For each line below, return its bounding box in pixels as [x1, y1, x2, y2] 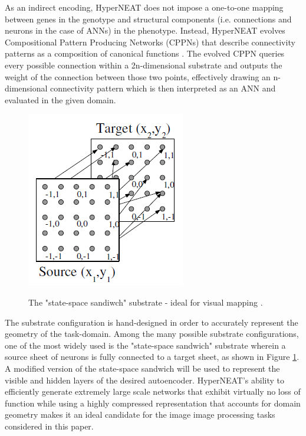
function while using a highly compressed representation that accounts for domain [5, 396, 301, 409]
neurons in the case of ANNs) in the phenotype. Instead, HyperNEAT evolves [5, 24, 285, 37]
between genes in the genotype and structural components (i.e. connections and [5, 12, 292, 25]
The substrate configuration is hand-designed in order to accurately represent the [5, 316, 298, 328]
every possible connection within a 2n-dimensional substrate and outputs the [5, 58, 282, 71]
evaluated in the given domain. [5, 93, 116, 106]
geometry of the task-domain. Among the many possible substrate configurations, [5, 327, 299, 340]
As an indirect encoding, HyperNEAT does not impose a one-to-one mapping [5, 1, 284, 13]
